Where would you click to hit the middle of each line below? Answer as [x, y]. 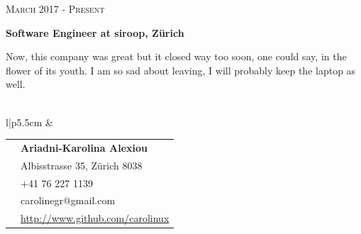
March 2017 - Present [55, 9]
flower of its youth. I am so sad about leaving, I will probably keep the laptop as [181, 70]
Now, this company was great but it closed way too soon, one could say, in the [176, 56]
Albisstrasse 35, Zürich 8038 [82, 165]
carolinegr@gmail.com [68, 200]
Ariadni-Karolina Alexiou [84, 147]
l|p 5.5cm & [29, 122]
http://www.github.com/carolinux [95, 218]
